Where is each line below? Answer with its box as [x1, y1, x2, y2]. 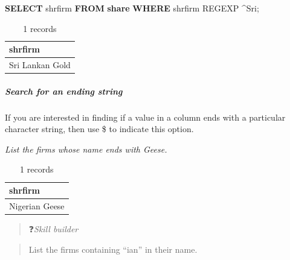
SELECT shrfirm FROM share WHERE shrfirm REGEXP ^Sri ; [5, 2, 259, 14]
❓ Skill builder [28, 223, 79, 235]
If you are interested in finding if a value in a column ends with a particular [5, 110, 286, 123]
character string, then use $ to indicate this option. [5, 122, 194, 135]
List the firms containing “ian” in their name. [28, 243, 198, 255]
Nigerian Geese [9, 199, 65, 212]
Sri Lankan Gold [9, 59, 71, 71]
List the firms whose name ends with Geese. [5, 142, 167, 155]
